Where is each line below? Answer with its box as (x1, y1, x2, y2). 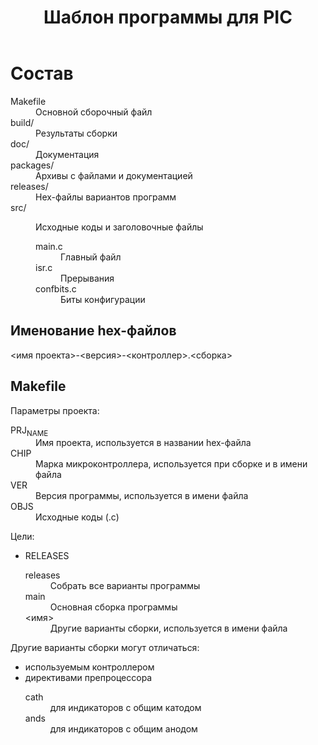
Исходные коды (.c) (35, 511, 120, 523)
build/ (10, 116, 35, 128)
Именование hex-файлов (10, 322, 177, 340)
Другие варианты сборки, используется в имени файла (49, 622, 288, 635)
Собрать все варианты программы (49, 580, 201, 592)
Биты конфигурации (60, 293, 146, 305)
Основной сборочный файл (35, 106, 153, 118)
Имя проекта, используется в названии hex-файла (35, 437, 252, 449)
